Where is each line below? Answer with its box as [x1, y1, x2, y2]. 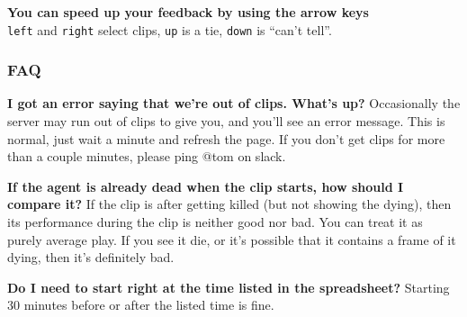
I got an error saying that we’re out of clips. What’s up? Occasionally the [7, 94, 461, 113]
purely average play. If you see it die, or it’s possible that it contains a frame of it [7, 230, 456, 249]
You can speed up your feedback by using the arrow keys [7, 3, 369, 21]
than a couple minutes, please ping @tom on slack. [7, 147, 286, 166]
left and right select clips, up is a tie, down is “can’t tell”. [7, 20, 332, 39]
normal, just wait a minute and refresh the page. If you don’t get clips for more [7, 129, 445, 148]
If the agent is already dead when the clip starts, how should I [7, 177, 404, 195]
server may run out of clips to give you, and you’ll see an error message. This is [7, 112, 445, 131]
